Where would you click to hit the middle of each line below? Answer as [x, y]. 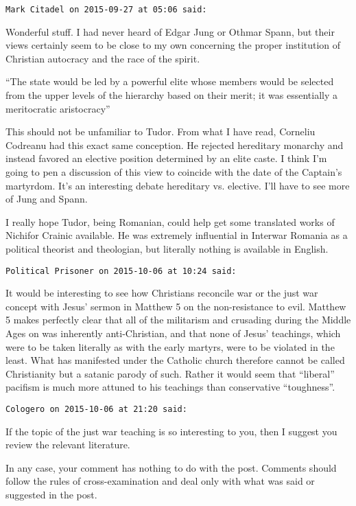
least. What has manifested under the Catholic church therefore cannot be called [175, 360]
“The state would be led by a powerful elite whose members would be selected [170, 81]
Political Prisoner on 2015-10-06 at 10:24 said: [121, 271]
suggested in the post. [51, 494]
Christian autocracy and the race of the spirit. [103, 58]
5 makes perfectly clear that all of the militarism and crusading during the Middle [178, 320]
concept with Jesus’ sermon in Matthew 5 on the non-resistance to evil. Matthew [176, 306]
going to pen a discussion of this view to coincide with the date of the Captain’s [174, 172]
